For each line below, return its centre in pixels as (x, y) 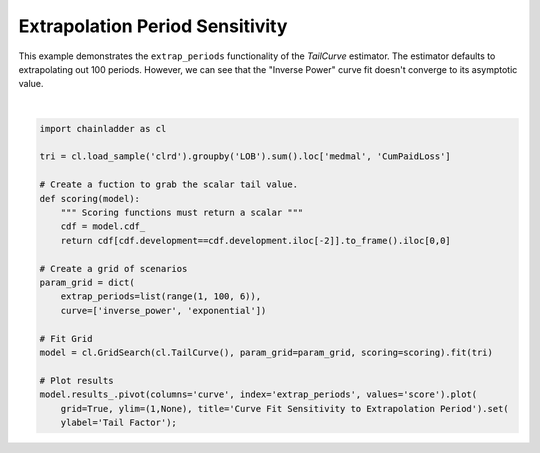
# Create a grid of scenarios (113, 268)
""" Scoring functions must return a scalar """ (182, 213)
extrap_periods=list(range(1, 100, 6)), (161, 296)
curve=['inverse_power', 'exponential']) (163, 310)
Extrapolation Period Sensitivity (153, 26)
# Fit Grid (66, 338)
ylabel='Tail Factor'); (118, 422)
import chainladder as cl (103, 128)
